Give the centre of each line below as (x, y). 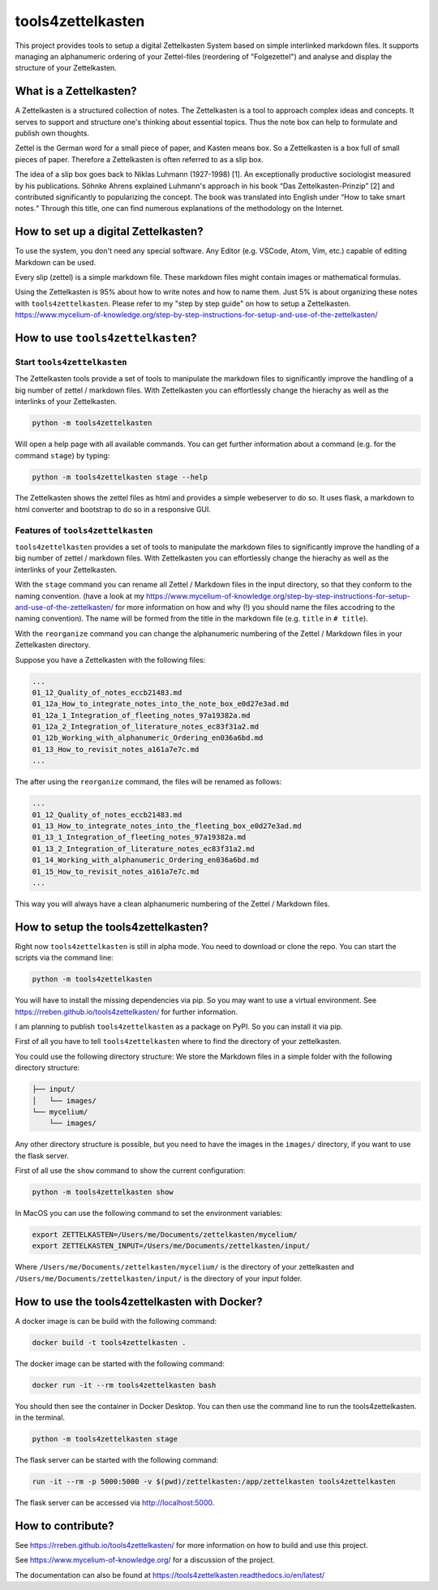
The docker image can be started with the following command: (120, 1364)
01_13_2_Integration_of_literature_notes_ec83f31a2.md (143, 849)
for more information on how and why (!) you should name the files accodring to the (255, 607)
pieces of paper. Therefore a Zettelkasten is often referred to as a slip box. (139, 159)
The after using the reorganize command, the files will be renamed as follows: (148, 782)
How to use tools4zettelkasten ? (106, 338)
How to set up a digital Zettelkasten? (109, 232)
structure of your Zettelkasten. (66, 68)
